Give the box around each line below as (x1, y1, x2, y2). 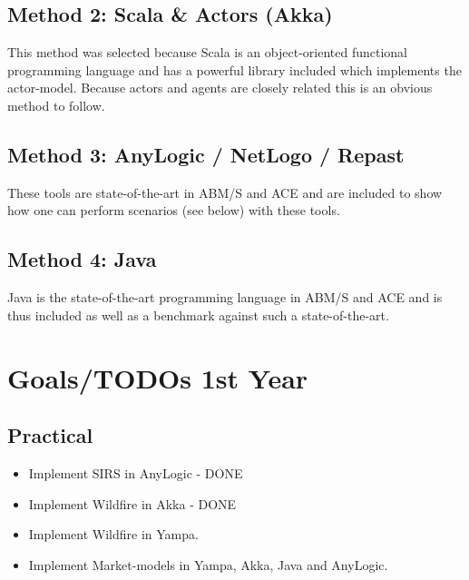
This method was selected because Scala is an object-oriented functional (7, 43, 407, 62)
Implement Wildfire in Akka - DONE (28, 494, 237, 513)
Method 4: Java (7, 245, 157, 273)
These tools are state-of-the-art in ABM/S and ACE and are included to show (7, 182, 443, 202)
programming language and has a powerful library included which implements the (7, 60, 462, 79)
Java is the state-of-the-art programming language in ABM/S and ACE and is (7, 288, 443, 307)
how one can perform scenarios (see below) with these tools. (7, 201, 340, 220)
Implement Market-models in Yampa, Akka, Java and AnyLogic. (28, 555, 388, 574)
